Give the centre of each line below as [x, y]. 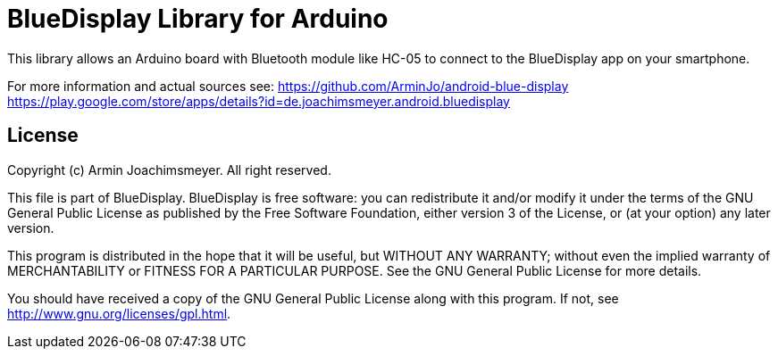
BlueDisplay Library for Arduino [198, 19]
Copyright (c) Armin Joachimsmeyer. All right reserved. [169, 170]
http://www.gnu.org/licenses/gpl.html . [119, 313]
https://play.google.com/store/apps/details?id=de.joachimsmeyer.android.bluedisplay [259, 101]
